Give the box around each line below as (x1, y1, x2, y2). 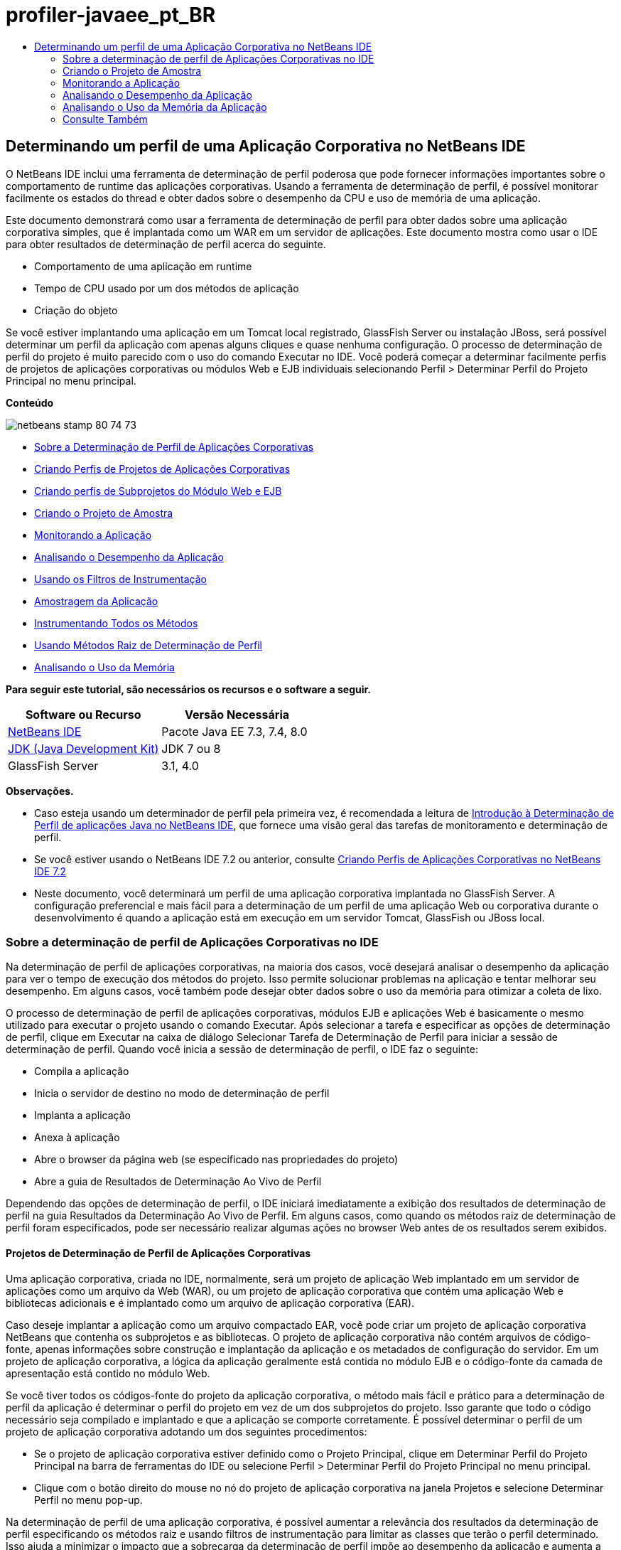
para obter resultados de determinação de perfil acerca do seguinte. (6, 237, 326, 250)
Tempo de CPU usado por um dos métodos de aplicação (34, 282, 299, 294)
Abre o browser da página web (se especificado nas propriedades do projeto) (34, 1153, 399, 1166)
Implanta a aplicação (34, 1109, 131, 1122)
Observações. (6, 784, 74, 797)
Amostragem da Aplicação (34, 594, 158, 607)
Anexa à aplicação (34, 1131, 120, 1144)
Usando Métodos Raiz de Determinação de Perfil (34, 638, 262, 651)
